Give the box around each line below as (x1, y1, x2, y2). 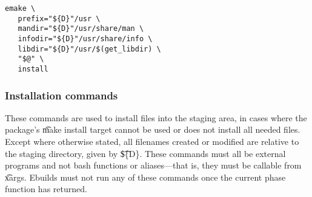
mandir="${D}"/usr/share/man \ (18, 24, 144, 33)
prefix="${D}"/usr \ (18, 14, 101, 23)
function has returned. (5, 182, 87, 195)
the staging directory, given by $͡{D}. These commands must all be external (5, 147, 286, 159)
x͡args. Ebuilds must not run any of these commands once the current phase (5, 170, 286, 183)
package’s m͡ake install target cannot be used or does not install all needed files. (5, 123, 300, 136)
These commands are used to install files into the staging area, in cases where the (5, 111, 307, 124)
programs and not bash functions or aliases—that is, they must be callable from (5, 159, 302, 172)
